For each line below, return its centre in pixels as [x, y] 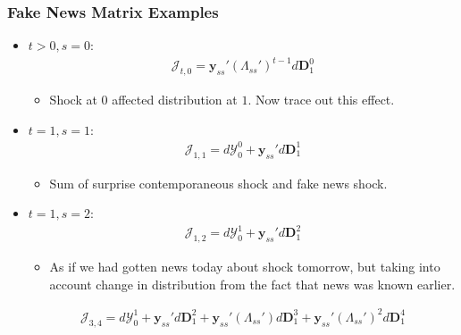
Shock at [73, 100]
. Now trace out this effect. [321, 100]
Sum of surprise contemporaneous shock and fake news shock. [218, 183]
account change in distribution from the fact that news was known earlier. [252, 284]
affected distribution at [175, 100]
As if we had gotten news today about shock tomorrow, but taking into [245, 267]
